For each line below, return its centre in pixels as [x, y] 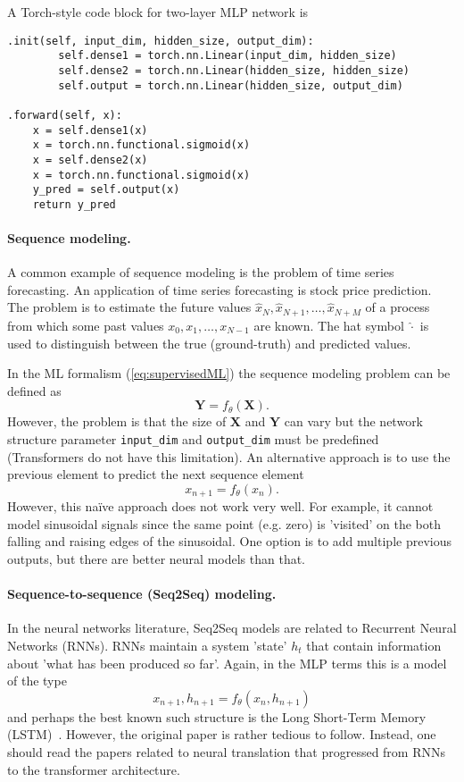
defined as [34, 390]
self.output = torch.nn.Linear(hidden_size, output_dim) [231, 85]
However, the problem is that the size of [117, 421]
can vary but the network [354, 421]
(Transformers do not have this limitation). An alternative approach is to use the [229, 456]
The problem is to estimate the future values [129, 307]
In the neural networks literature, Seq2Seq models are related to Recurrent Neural [232, 628]
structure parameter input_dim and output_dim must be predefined [193, 438]
